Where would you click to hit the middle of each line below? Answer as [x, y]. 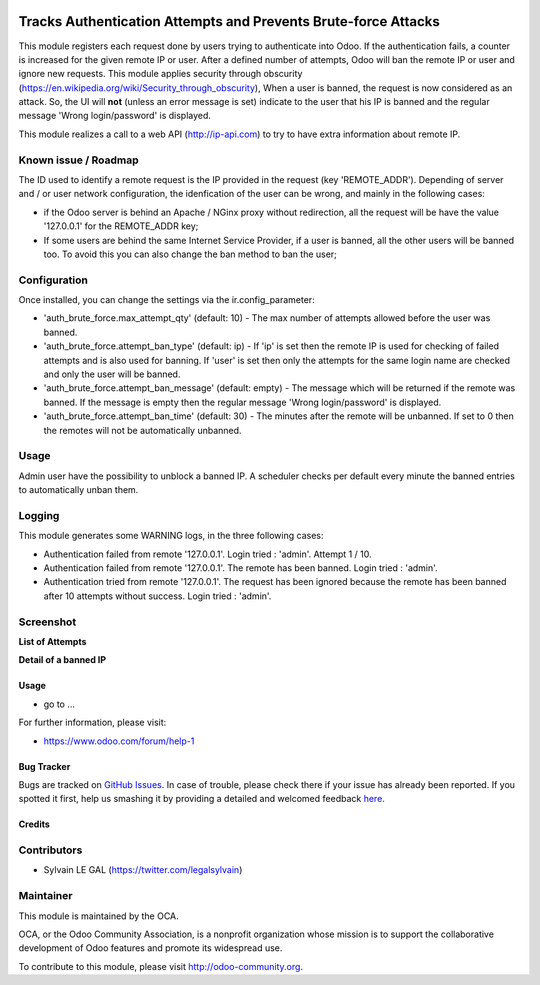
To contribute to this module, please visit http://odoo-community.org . [161, 966]
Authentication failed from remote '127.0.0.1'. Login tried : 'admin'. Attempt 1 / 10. [207, 554]
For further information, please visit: [92, 722]
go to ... [59, 704]
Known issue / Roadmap [78, 160]
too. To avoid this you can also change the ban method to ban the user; [190, 254]
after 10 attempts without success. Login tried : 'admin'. [157, 596]
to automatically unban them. [78, 490]
